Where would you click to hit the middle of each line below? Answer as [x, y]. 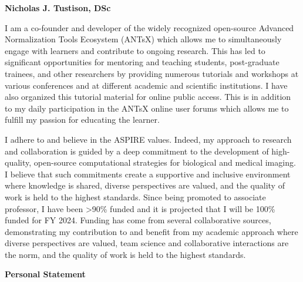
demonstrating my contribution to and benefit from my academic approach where [151, 231]
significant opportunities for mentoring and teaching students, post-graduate [142, 62]
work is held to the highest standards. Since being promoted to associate [135, 197]
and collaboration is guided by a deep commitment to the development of [137, 151]
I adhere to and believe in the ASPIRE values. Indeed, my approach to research [148, 139]
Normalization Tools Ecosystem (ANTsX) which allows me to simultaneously [143, 39]
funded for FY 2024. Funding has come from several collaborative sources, [138, 220]
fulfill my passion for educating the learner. [82, 120]
